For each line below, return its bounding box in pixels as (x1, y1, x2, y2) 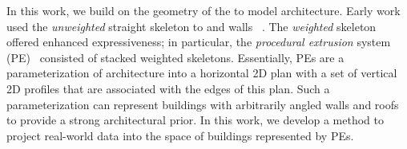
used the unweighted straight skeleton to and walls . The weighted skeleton (6, 18, 377, 34)
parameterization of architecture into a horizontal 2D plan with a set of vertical (6, 65, 397, 81)
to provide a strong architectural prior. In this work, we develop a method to (6, 112, 384, 128)
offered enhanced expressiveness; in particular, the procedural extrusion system (6, 33, 391, 50)
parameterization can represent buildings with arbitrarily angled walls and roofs (6, 96, 399, 112)
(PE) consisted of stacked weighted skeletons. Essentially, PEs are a (6, 49, 345, 65)
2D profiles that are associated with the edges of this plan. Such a (6, 80, 330, 96)
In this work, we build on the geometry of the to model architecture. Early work (6, 2, 401, 18)
